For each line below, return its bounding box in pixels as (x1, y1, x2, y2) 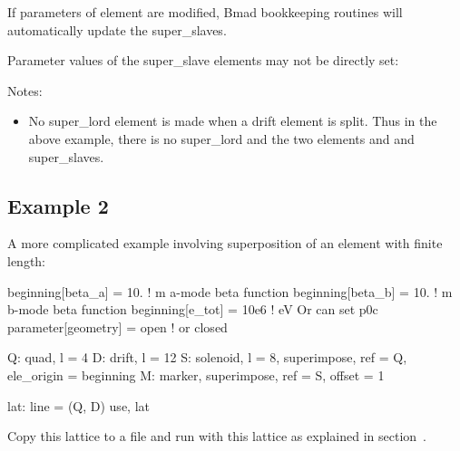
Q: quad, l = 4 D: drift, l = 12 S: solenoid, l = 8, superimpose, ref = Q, (7, 348, 407, 367)
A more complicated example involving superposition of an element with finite (7, 234, 443, 253)
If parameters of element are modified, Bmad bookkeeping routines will (7, 3, 403, 21)
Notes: (7, 81, 43, 100)
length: (7, 251, 46, 270)
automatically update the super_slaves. (7, 20, 227, 39)
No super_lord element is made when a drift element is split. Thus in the (28, 111, 437, 130)
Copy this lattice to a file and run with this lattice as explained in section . (7, 427, 426, 446)
